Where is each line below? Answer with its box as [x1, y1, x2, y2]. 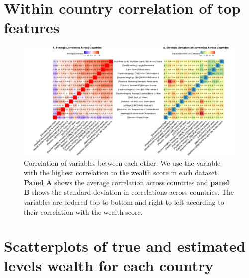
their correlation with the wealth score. [24, 206, 143, 217]
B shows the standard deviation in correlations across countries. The [24, 187, 234, 197]
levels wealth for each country [4, 255, 214, 276]
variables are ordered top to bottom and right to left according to [24, 196, 224, 207]
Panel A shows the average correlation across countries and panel [24, 177, 229, 187]
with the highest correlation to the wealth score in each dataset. [24, 167, 219, 178]
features [4, 17, 60, 38]
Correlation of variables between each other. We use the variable [24, 157, 221, 168]
